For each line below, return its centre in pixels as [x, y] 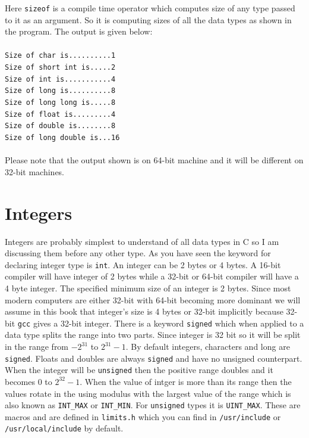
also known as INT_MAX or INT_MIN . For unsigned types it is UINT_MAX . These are [153, 405]
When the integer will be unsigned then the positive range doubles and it [139, 370]
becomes [20, 381]
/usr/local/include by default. [64, 428]
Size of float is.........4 [60, 114]
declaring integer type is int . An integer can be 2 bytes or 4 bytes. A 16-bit [143, 264]
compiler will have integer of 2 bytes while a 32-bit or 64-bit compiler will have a [152, 276]
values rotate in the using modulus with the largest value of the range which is [148, 393]
